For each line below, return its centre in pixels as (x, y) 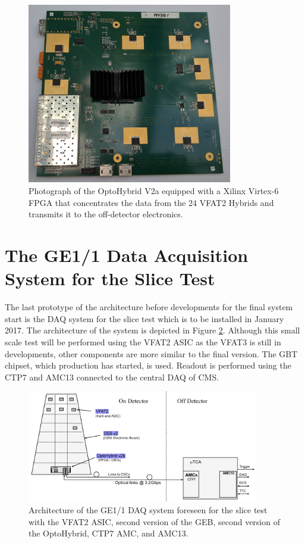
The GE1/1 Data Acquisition (127, 255)
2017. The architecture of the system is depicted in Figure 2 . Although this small (152, 330)
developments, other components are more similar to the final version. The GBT (151, 353)
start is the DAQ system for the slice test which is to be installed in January (144, 318)
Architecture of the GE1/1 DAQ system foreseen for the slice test (148, 510)
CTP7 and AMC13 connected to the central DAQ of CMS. (112, 377)
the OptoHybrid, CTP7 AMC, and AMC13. (109, 533)
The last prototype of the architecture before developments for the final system (149, 307)
